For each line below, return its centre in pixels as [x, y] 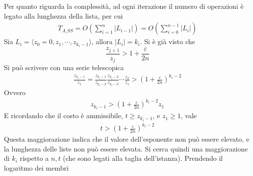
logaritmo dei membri [36, 167]
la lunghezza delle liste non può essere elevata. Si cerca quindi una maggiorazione [126, 148]
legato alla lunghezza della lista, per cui [63, 15]
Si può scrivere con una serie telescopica [64, 67]
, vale [189, 115]
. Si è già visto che [167, 41]
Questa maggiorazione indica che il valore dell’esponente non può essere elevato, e [127, 139]
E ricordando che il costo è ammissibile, [63, 115]
